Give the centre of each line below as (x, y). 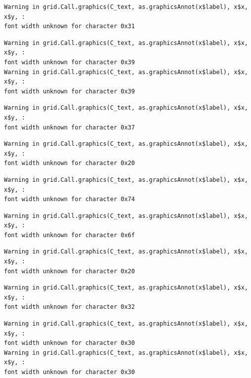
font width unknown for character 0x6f (69, 235)
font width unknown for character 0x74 (69, 199)
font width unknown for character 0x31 (69, 26)
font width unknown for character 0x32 (69, 307)
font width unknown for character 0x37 (69, 127)
